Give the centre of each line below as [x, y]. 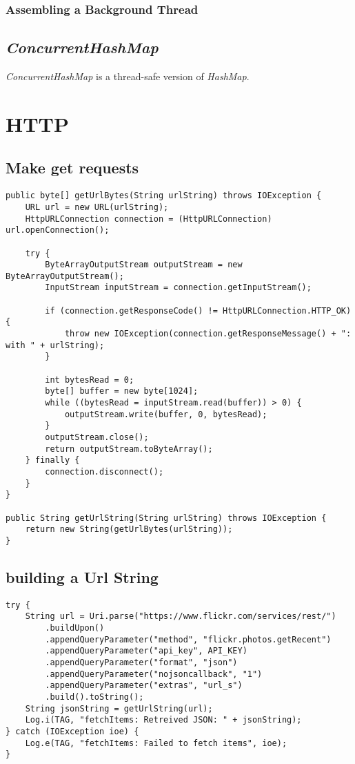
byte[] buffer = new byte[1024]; [122, 391]
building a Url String [82, 576]
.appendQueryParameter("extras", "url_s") [144, 686]
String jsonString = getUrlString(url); [119, 708]
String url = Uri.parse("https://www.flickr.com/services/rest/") [181, 617]
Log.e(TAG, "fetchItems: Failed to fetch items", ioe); [156, 743]
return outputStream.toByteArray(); [129, 449]
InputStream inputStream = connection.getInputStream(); [178, 288]
